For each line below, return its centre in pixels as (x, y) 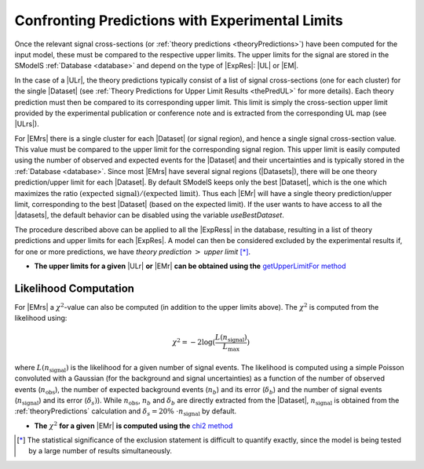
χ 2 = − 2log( (194, 342)
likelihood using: (41, 318)
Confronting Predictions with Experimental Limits (179, 20)
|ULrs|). (27, 124)
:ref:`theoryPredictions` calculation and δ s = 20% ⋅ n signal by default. (126, 412)
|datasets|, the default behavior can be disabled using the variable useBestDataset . (149, 215)
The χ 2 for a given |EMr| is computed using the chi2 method (133, 425)
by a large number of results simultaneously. (101, 451)
